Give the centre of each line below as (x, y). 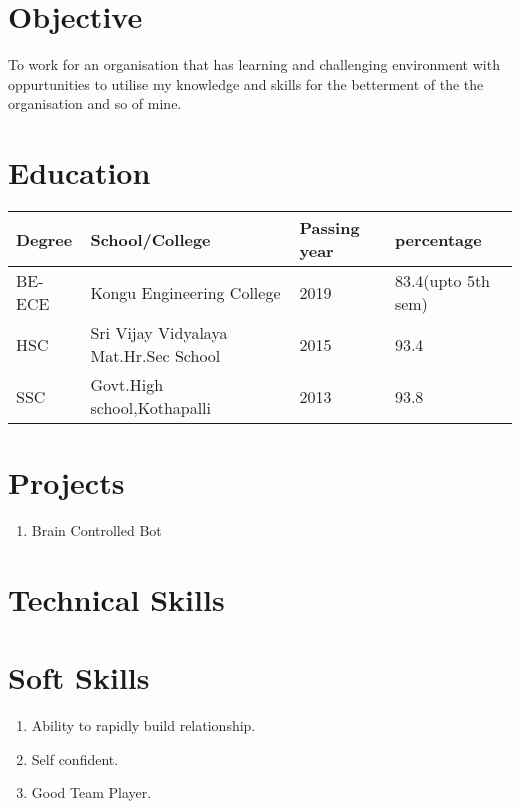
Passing (329, 228)
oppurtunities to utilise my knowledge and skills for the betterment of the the (246, 83)
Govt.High (127, 385)
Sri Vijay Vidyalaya (159, 333)
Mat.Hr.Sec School (155, 356)
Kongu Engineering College (185, 292)
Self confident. (75, 758)
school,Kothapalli (151, 408)
